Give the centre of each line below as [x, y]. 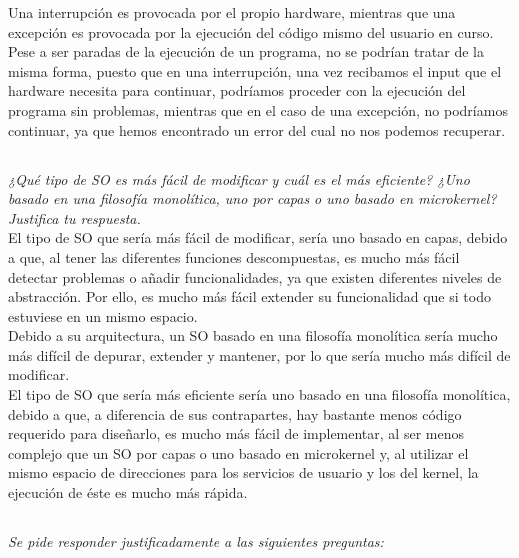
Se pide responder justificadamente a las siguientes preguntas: [196, 541]
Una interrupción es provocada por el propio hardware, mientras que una [232, 12]
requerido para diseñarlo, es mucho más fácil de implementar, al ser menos [236, 433]
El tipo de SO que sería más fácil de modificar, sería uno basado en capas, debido [258, 237]
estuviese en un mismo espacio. [103, 315]
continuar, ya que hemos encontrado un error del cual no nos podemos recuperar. [257, 129]
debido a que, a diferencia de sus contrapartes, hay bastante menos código [235, 413]
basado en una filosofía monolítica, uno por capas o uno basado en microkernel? [252, 198]
